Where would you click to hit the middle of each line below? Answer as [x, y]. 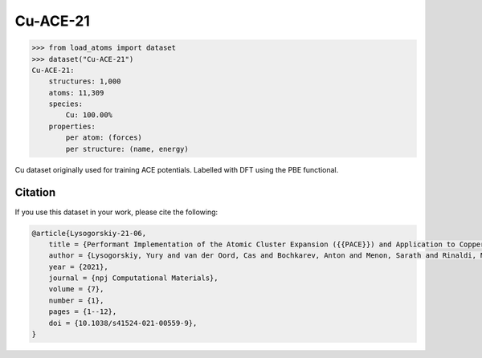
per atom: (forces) [104, 138]
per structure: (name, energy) [127, 149]
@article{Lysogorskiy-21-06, [89, 233]
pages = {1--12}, [83, 312]
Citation [35, 193]
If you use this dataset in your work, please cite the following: [116, 212]
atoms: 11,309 [76, 93]
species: [66, 104]
